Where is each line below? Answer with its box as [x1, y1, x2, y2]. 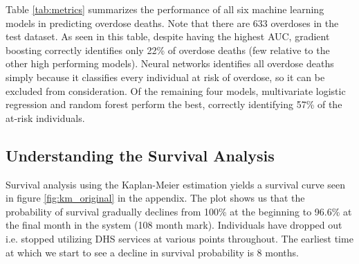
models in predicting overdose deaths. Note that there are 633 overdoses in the [6, 15, 339, 30]
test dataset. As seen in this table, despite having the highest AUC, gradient [6, 29, 330, 44]
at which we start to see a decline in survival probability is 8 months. [6, 245, 299, 259]
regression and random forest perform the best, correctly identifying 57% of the [6, 97, 342, 112]
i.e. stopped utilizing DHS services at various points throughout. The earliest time [6, 231, 353, 245]
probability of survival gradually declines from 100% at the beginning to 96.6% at [6, 204, 352, 218]
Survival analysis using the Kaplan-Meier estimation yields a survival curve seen [6, 177, 346, 191]
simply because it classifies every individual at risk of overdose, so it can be [6, 69, 325, 84]
